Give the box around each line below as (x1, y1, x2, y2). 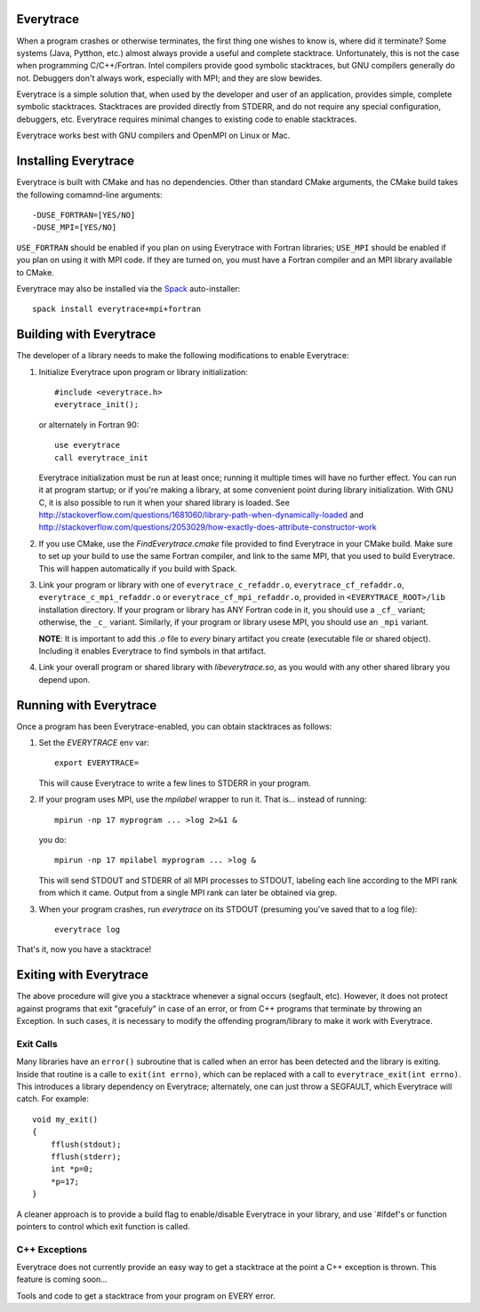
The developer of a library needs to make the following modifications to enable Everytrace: (16, 350, 349, 361)
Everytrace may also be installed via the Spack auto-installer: (16, 283, 241, 293)
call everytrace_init (54, 452, 148, 462)
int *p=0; (50, 1164, 93, 1174)
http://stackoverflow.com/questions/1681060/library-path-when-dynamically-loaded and (38, 509, 364, 520)
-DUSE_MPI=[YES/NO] (32, 222, 117, 233)
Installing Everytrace (16, 154, 135, 169)
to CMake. (16, 267, 55, 277)
